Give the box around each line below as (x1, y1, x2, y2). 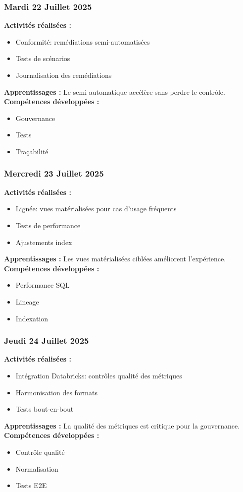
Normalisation (15, 463, 58, 474)
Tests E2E (15, 480, 47, 491)
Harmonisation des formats (15, 387, 97, 397)
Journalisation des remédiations (15, 70, 112, 80)
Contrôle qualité (15, 446, 65, 457)
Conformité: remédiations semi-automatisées (15, 36, 150, 47)
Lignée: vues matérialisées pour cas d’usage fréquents (15, 203, 177, 214)
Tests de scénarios (15, 53, 70, 63)
